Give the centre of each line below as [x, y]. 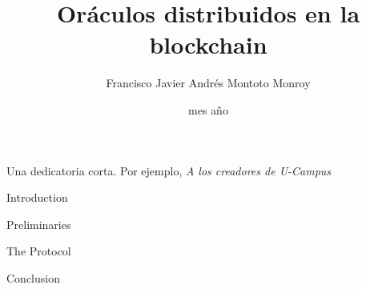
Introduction [37, 197]
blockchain [208, 44]
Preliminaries [39, 224]
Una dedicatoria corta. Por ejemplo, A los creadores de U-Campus [169, 170]
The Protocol [39, 251]
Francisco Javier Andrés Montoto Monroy [208, 83]
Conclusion [33, 277]
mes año [208, 109]
